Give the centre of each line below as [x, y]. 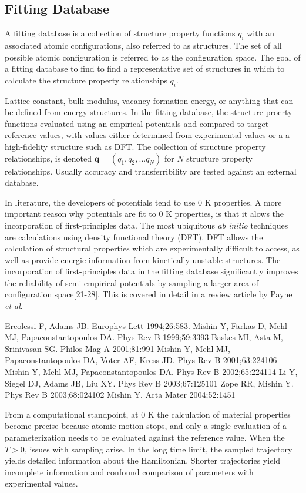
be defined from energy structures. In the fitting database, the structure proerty [149, 112]
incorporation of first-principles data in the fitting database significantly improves [152, 271]
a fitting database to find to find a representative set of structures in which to [145, 68]
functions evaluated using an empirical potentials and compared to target [137, 123]
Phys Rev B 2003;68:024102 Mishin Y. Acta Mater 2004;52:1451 [120, 395]
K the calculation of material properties [219, 414]
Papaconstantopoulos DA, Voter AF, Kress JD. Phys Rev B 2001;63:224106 [141, 360]
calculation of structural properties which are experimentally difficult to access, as [152, 248]
